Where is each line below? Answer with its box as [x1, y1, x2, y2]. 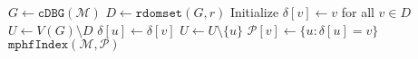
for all [341, 3, 374, 21]
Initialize [229, 3, 279, 21]
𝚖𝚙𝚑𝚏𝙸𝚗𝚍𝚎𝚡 [8, 38, 69, 52]
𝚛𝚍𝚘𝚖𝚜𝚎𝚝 [135, 7, 183, 20]
